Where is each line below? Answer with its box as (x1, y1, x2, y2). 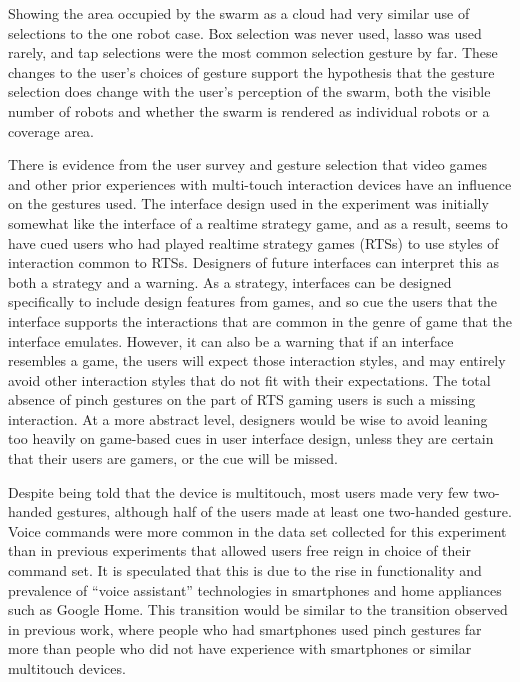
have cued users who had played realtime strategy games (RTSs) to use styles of (8, 232, 499, 253)
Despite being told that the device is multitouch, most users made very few (8, 481, 469, 502)
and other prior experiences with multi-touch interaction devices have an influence (8, 173, 512, 194)
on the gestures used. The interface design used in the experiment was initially (8, 193, 489, 214)
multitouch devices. (8, 658, 126, 678)
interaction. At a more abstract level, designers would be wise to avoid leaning (8, 408, 488, 429)
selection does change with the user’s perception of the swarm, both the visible (8, 81, 491, 102)
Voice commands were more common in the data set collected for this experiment (8, 520, 507, 541)
